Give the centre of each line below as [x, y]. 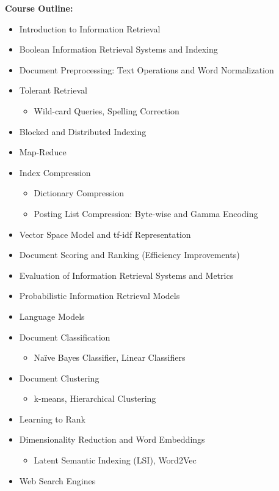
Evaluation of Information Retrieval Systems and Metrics [126, 275]
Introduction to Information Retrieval [90, 28]
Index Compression [55, 172]
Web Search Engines [57, 480]
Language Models [52, 316]
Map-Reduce [43, 152]
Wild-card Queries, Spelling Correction [107, 110]
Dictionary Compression [79, 193]
